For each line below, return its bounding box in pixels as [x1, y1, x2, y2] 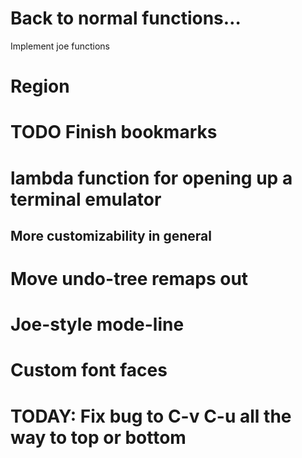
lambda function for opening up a [10, 167, 293, 189]
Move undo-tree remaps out [10, 268, 249, 291]
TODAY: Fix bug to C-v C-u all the [10, 405, 292, 427]
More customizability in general [10, 227, 212, 244]
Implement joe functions [10, 40, 111, 52]
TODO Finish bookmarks [10, 121, 218, 144]
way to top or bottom [10, 426, 187, 449]
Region [10, 75, 70, 98]
